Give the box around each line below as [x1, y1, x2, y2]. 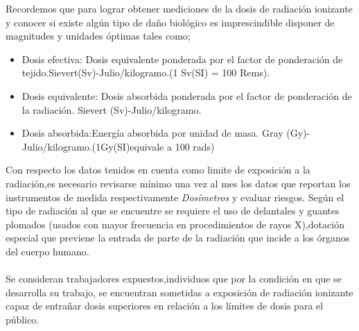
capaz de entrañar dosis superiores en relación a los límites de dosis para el [6, 298, 324, 313]
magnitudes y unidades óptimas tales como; [6, 28, 191, 43]
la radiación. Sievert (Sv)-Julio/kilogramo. [21, 102, 202, 117]
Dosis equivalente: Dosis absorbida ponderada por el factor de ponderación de [21, 88, 352, 103]
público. [6, 312, 40, 326]
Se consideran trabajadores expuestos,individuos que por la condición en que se [6, 271, 342, 286]
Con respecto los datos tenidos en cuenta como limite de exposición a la [6, 162, 310, 177]
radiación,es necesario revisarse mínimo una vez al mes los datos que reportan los [6, 176, 351, 190]
